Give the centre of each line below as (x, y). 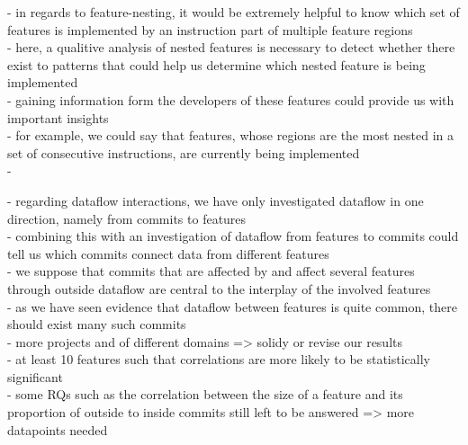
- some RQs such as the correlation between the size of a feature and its (205, 394)
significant (35, 376)
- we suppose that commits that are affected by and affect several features (211, 271)
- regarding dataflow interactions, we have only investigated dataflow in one (216, 200)
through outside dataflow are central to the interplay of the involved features (219, 288)
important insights (58, 117)
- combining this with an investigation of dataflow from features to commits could (233, 236)
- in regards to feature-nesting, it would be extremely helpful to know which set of (234, 12)
